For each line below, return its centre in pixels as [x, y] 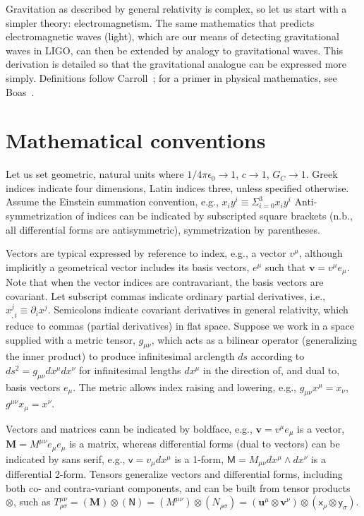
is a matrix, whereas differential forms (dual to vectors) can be [205, 444]
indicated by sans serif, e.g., [66, 458]
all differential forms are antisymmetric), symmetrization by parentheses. [163, 229]
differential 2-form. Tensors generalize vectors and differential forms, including [174, 474]
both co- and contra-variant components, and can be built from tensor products [178, 487]
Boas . [20, 91]
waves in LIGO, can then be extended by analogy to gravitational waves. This [175, 50]
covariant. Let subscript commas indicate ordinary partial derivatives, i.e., [166, 295]
